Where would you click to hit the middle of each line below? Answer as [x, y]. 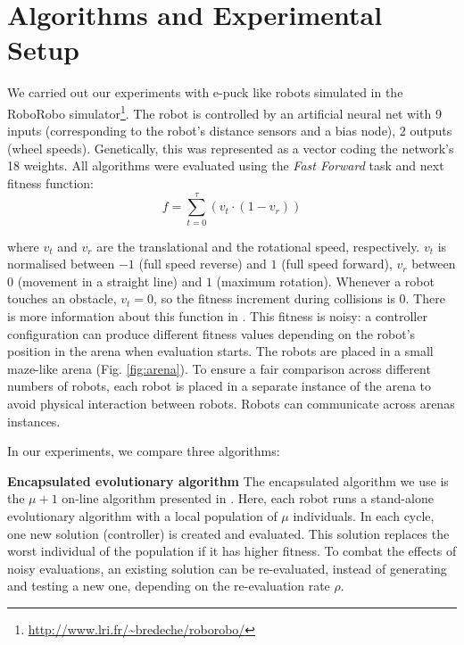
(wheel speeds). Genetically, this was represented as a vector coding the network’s [231, 148]
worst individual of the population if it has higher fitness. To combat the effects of [232, 551]
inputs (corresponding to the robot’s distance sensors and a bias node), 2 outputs [230, 131]
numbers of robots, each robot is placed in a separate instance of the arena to [220, 386]
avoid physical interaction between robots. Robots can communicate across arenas [231, 403]
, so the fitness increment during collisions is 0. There [299, 298]
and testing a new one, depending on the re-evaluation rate [169, 586]
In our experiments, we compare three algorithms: [144, 451]
